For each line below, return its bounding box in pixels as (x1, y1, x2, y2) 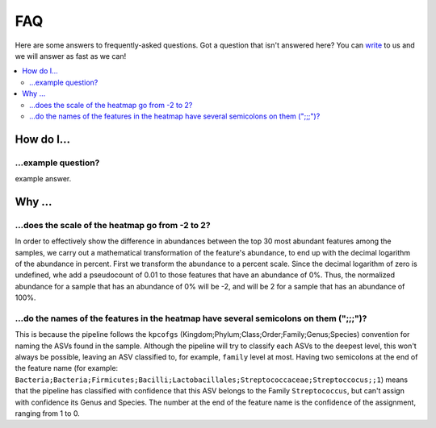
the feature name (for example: (15, 364, 119, 373)
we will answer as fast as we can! (15, 51, 127, 60)
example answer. (15, 174, 72, 184)
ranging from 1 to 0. (15, 409, 80, 418)
